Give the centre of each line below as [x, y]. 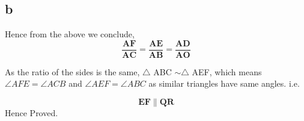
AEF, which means [227, 71]
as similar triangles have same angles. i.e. [224, 83]
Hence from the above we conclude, [70, 34]
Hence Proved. [32, 113]
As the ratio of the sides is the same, [72, 71]
